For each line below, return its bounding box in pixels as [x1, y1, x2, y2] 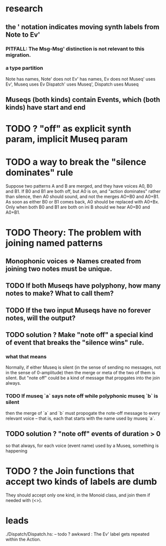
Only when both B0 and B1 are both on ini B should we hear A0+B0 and [5, 204, 150, 210]
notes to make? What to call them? [5, 289, 114, 298]
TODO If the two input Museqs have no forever [5, 306, 151, 314]
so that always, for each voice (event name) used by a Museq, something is [5, 443, 159, 448]
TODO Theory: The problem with [5, 227, 142, 238]
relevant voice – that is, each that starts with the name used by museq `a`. [5, 415, 156, 421]
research [5, 3, 43, 14]
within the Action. [5, 537, 41, 543]
